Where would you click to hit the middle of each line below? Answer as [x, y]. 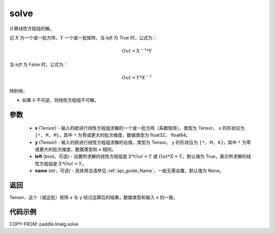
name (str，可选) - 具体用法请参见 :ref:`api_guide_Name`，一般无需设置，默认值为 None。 [129, 171]
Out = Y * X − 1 [137, 77]
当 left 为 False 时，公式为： [39, 64]
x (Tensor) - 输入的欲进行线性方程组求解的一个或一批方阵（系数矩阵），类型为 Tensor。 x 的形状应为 [140, 128]
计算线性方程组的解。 [32, 28]
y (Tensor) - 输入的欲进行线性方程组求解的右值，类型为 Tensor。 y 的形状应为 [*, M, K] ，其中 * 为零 [143, 142]
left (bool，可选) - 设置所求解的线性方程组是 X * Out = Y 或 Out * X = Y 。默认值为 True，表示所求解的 [141, 156]
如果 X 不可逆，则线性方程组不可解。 [61, 100]
